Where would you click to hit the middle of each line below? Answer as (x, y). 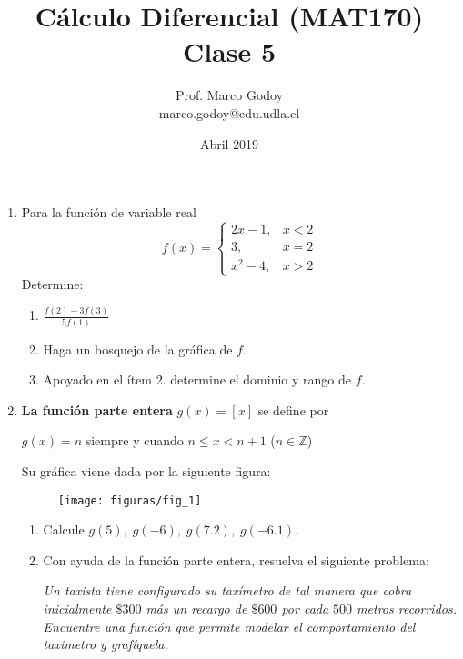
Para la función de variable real (109, 212)
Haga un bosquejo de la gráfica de (138, 349)
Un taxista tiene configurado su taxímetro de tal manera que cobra (227, 590)
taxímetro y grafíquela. (106, 644)
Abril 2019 (229, 143)
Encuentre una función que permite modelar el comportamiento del (229, 626)
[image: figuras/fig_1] (130, 500)
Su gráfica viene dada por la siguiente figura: (146, 471)
